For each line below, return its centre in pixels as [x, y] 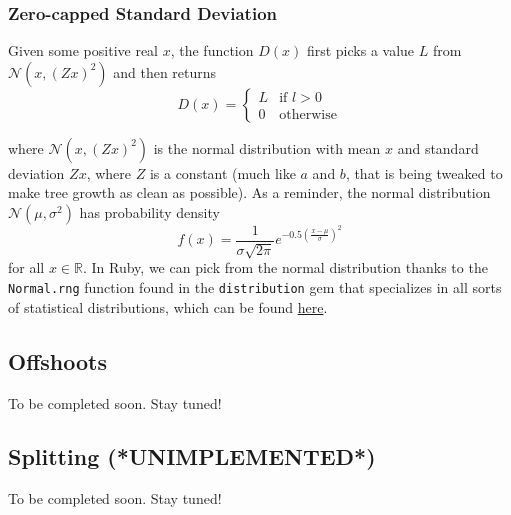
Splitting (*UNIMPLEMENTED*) [192, 456]
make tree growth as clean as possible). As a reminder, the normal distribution [249, 192]
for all [26, 267]
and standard [438, 147]
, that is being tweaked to [424, 172]
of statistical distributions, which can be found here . [168, 306]
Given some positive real [83, 50]
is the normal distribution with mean [267, 147]
